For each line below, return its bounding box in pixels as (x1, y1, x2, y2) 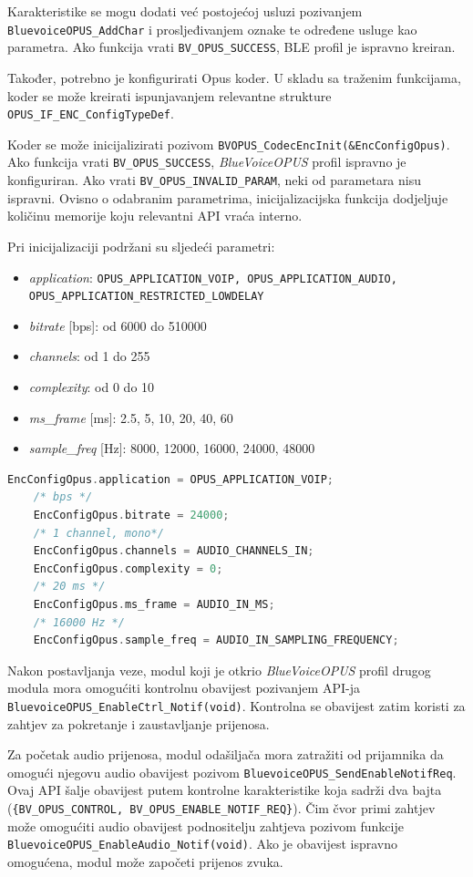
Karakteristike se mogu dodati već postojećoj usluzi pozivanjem (7, 2, 363, 20)
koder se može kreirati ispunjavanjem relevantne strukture (7, 86, 332, 105)
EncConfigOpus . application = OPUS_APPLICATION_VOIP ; (7, 472, 334, 486)
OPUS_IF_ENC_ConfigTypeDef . (7, 104, 174, 123)
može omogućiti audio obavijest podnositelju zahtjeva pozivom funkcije (7, 816, 404, 835)
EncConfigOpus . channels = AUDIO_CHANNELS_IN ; (33, 544, 314, 558)
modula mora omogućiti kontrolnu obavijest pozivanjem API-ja (7, 678, 360, 697)
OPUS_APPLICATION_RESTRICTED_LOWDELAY (28, 290, 264, 304)
